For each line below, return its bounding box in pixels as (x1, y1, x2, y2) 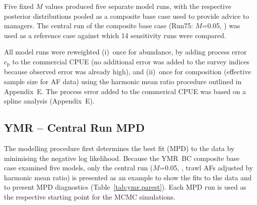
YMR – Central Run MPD (4, 120, 145, 135)
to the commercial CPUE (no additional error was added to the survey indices (12, 56, 250, 66)
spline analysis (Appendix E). (4, 96, 95, 106)
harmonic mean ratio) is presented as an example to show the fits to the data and (4, 172, 252, 182)
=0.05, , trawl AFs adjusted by (159, 162, 253, 173)
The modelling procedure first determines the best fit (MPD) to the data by (4, 143, 235, 153)
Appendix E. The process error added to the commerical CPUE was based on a (4, 86, 246, 96)
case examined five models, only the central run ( (4, 162, 153, 173)
